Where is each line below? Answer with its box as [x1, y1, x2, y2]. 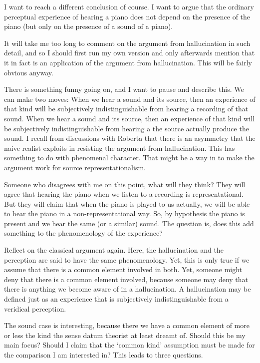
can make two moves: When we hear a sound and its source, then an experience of [4, 93, 256, 104]
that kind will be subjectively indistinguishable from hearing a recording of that [4, 103, 249, 114]
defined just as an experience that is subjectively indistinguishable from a [4, 294, 229, 304]
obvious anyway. [4, 67, 53, 77]
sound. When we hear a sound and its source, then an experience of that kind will [4, 113, 255, 123]
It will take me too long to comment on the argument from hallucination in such [4, 37, 251, 48]
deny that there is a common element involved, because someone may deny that [4, 274, 249, 284]
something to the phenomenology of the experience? [4, 228, 163, 238]
